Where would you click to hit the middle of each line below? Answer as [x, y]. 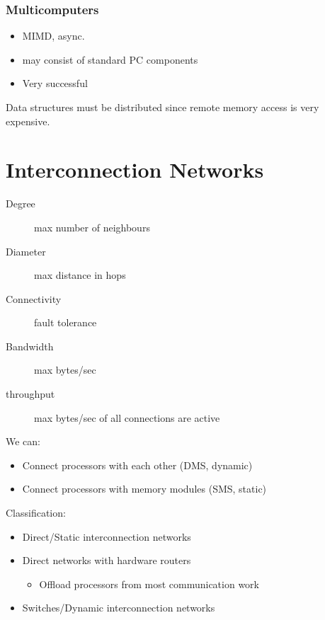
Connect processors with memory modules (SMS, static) [144, 489]
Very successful [55, 83]
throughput [30, 394]
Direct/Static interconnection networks [107, 536]
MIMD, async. [53, 36]
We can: [23, 441]
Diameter [26, 251]
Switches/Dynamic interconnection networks [119, 608]
